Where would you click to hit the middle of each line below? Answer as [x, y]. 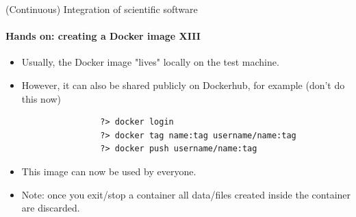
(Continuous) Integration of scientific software [102, 9]
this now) [41, 98]
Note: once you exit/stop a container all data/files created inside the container [186, 194]
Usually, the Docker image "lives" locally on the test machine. [150, 62]
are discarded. [51, 208]
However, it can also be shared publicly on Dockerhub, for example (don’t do [183, 85]
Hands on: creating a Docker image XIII [103, 36]
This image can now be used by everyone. [109, 171]
